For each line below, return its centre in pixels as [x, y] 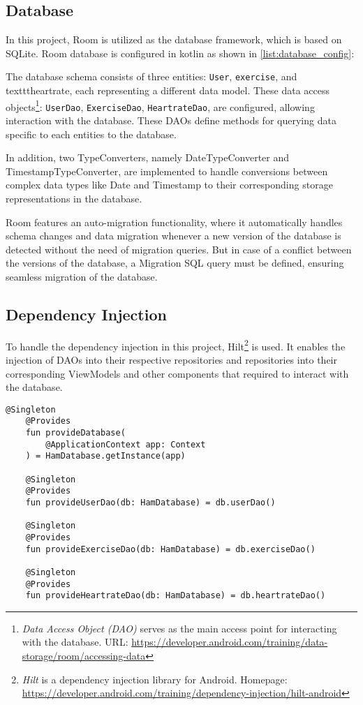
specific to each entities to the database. [91, 134]
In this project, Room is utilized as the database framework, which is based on [174, 39]
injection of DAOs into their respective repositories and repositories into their [171, 359]
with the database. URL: [75, 642]
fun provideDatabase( [75, 433]
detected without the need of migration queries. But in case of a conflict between [179, 249]
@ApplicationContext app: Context [126, 444]
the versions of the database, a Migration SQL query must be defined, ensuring [175, 263]
